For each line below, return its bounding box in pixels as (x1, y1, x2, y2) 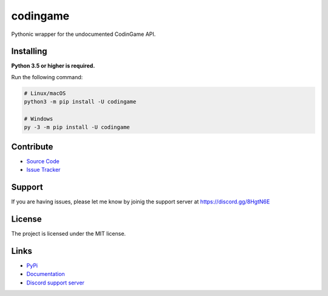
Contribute (11, 141, 53, 152)
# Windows (24, 116, 53, 122)
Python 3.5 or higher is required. (11, 62, 95, 69)
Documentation (26, 270, 65, 278)
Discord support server (26, 279, 85, 286)
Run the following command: (11, 73, 83, 80)
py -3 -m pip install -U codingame (24, 124, 130, 131)
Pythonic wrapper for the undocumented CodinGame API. (11, 30, 156, 38)
